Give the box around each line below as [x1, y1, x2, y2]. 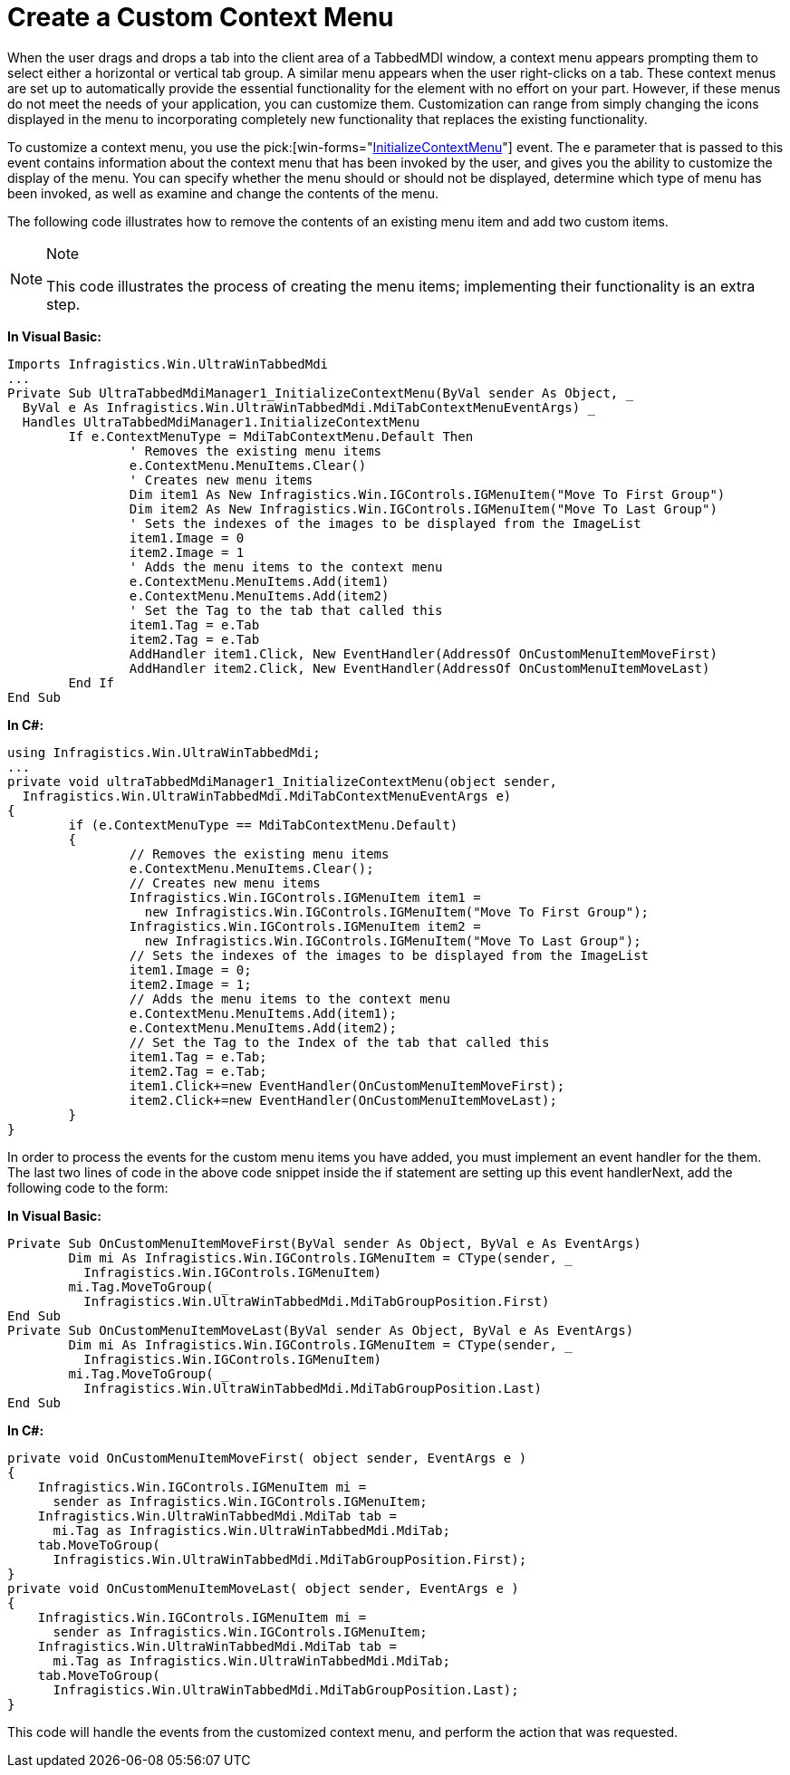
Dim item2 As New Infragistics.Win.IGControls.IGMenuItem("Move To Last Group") [129, 501, 718, 516]
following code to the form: [7, 1179, 169, 1195]
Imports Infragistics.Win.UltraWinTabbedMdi [7, 356, 329, 371]
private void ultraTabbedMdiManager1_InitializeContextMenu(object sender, [7, 773, 557, 789]
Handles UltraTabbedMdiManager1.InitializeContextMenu [22, 414, 420, 429]
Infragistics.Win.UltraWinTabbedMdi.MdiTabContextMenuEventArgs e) [22, 788, 512, 803]
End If [68, 675, 115, 690]
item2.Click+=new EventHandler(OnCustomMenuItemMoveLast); [129, 1092, 557, 1108]
